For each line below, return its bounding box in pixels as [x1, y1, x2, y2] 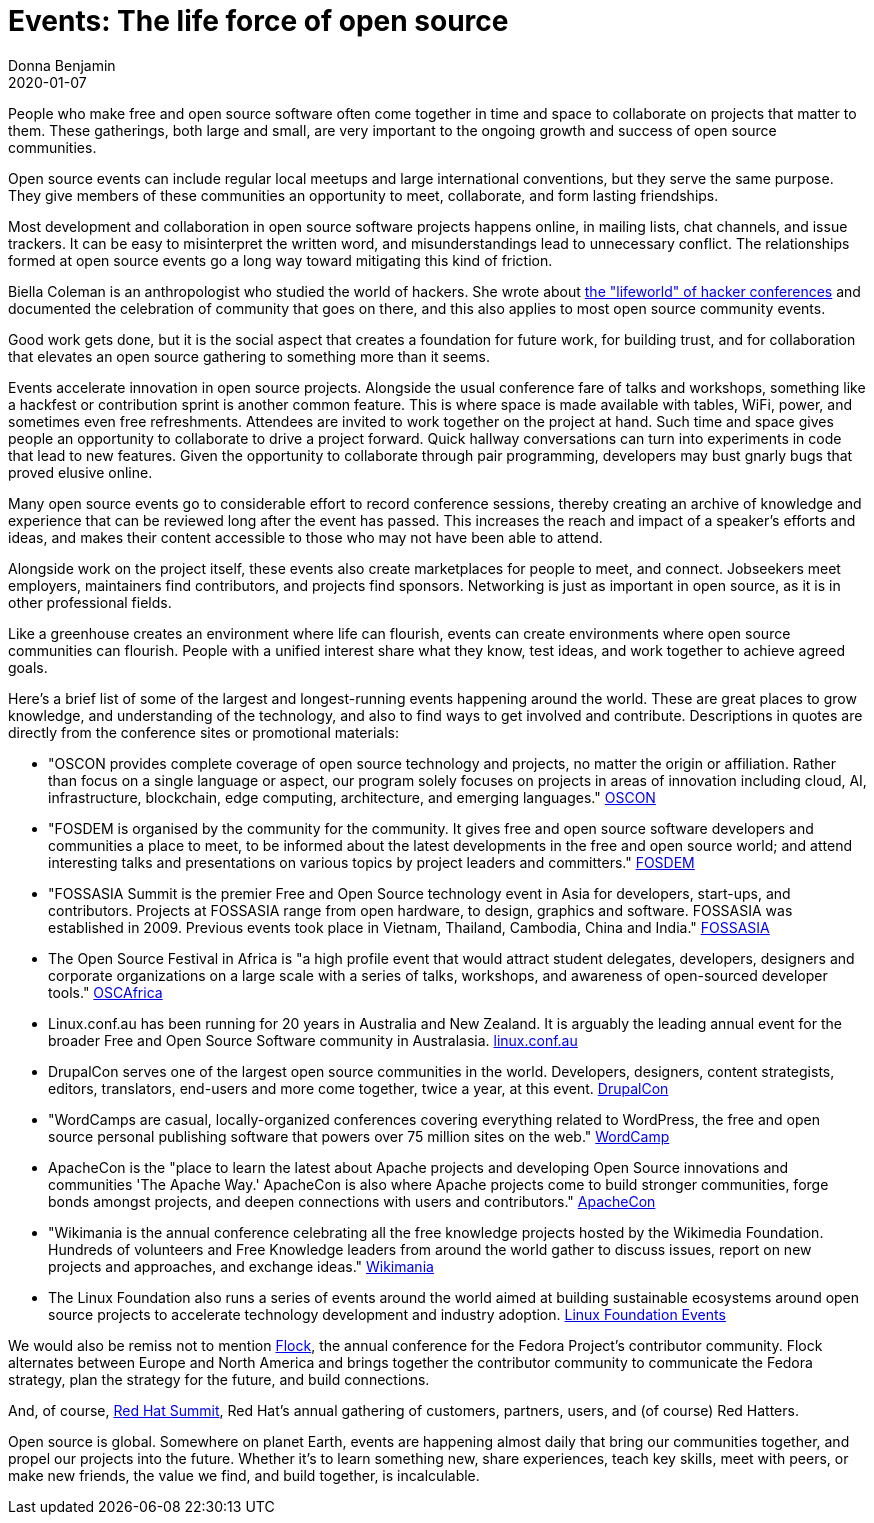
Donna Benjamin [8, 56, 116, 74]
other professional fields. [8, 593, 172, 611]
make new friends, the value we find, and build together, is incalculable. [8, 1466, 480, 1484]
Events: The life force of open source [8, 4, 509, 38]
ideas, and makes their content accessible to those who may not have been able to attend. [8, 528, 603, 546]
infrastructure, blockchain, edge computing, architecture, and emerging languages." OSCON [48, 788, 656, 806]
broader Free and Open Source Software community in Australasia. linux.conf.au [48, 1031, 578, 1049]
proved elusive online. [8, 463, 153, 481]
